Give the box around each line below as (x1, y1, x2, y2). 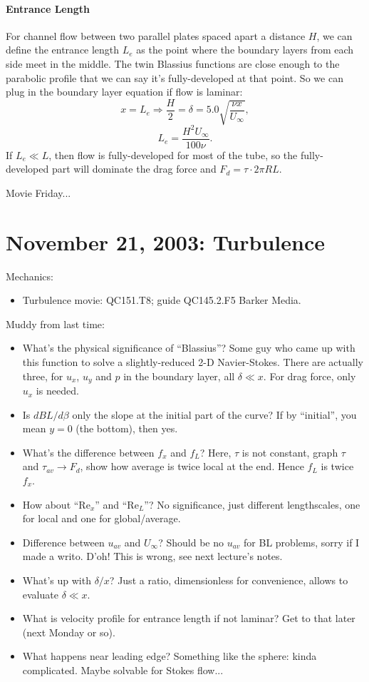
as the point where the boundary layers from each (136, 42, 354, 57)
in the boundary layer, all (123, 368, 235, 383)
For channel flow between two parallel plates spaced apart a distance (6, 28, 306, 43)
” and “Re (95, 497, 139, 511)
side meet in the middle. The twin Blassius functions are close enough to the (6, 56, 340, 71)
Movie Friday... (6, 185, 71, 200)
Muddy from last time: (6, 316, 105, 331)
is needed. (36, 383, 79, 398)
